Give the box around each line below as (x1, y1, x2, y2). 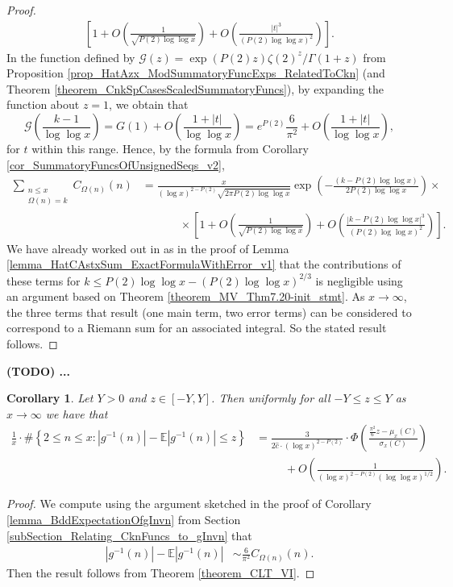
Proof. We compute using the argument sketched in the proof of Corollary (6, 495, 372, 512)
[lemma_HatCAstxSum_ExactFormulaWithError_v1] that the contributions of (6, 256, 401, 273)
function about (6, 96, 80, 113)
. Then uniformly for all (211, 389, 330, 406)
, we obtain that (109, 96, 189, 113)
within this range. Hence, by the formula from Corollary (31, 140, 309, 156)
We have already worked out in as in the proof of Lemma (6, 239, 289, 256)
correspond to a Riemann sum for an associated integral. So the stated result (6, 319, 387, 336)
